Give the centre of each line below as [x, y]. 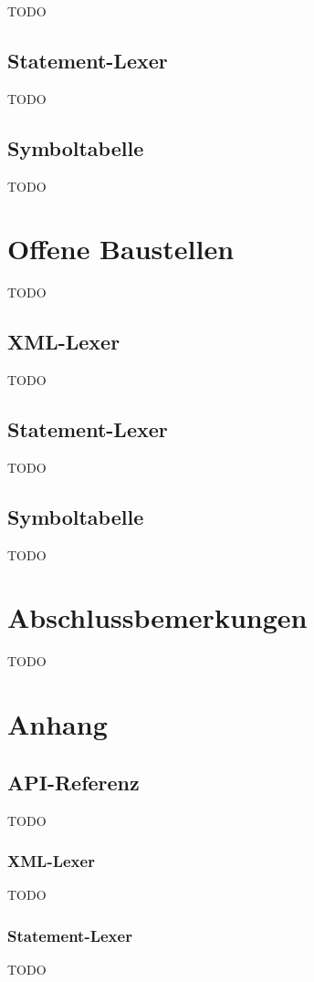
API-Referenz [73, 782]
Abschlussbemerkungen [157, 617]
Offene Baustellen [121, 249]
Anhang [58, 724]
